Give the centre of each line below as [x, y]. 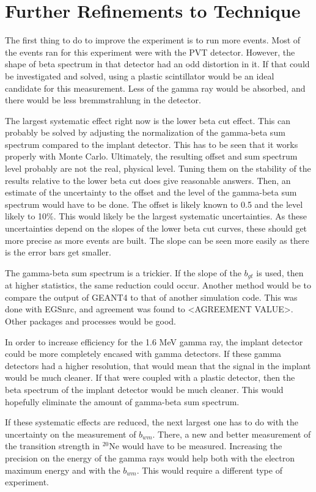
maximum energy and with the [63, 470]
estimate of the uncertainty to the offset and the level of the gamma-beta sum [151, 192]
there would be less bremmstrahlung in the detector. [103, 100]
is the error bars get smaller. [58, 252]
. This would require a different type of [209, 470]
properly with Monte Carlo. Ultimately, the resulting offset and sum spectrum [151, 156]
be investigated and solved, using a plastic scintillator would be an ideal [140, 75]
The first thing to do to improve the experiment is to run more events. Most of [153, 40]
